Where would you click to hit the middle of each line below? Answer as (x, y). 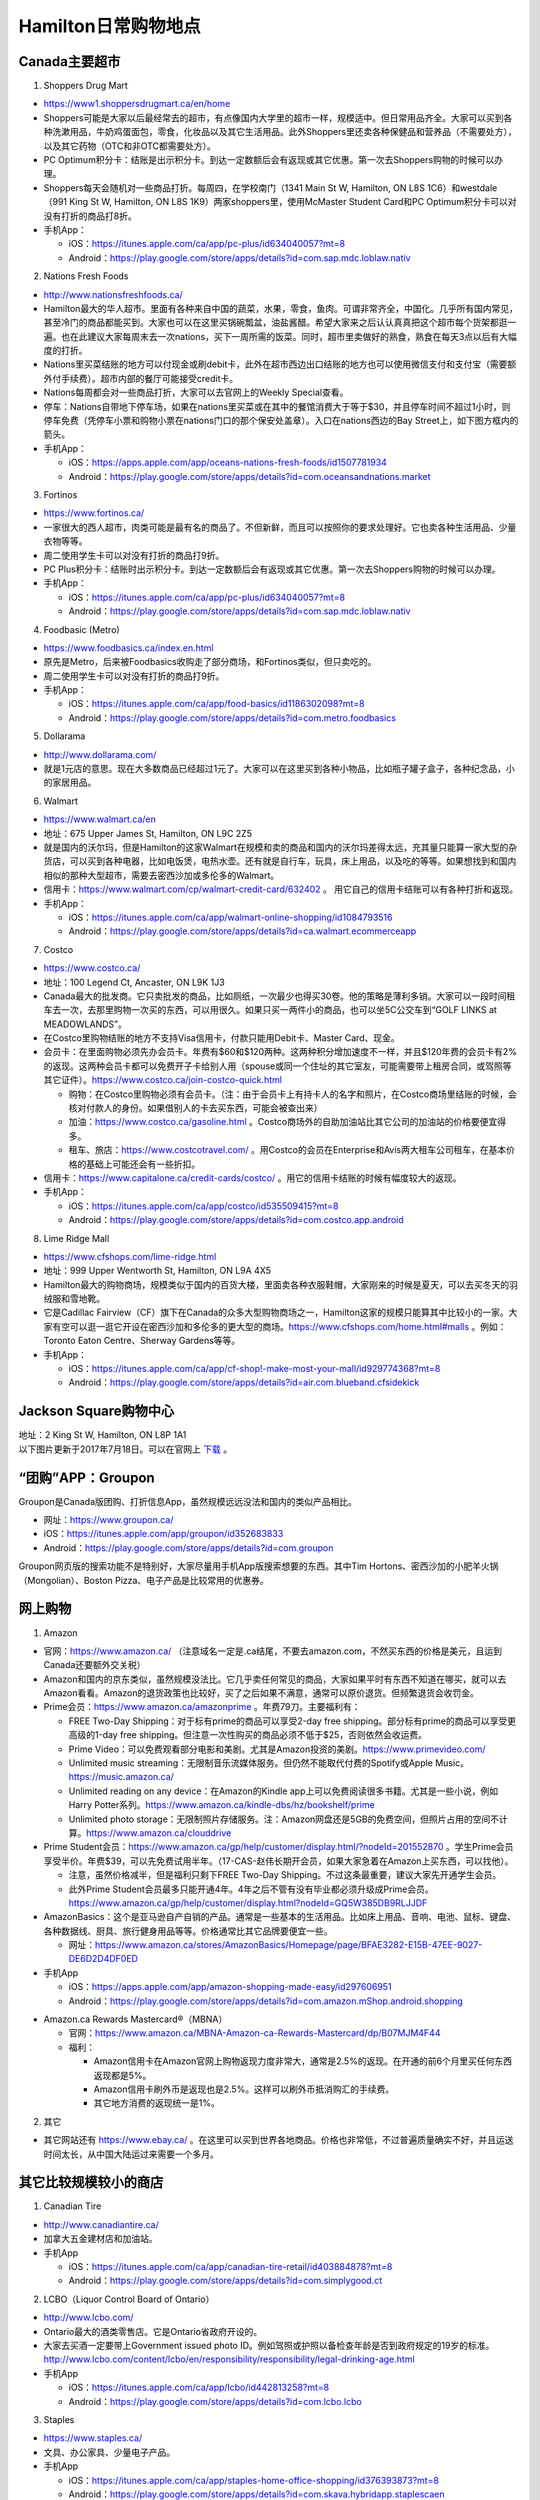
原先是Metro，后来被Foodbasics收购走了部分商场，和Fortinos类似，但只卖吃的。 (210, 662)
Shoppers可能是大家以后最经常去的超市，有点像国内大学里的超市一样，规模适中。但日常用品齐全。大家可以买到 (273, 117)
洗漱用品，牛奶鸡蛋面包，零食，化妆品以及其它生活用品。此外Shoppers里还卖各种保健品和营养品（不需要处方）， (284, 132)
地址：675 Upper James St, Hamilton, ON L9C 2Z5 (147, 833)
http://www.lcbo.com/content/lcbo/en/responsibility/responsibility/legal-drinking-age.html (229, 2359)
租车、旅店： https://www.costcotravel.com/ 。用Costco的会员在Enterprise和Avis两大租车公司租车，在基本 (287, 1150)
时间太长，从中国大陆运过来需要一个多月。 (131, 2154)
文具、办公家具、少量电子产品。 (109, 2452)
